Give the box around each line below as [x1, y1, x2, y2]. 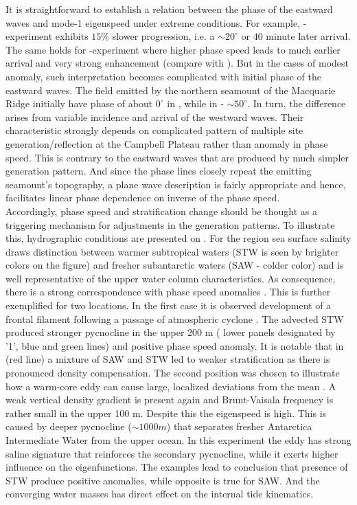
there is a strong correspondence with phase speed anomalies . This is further [5, 284, 331, 299]
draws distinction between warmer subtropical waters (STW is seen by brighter [5, 244, 339, 258]
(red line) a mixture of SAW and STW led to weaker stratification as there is [5, 352, 330, 366]
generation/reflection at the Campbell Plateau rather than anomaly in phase [5, 136, 328, 150]
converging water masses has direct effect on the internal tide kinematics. [5, 486, 314, 501]
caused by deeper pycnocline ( [5, 419, 132, 434]
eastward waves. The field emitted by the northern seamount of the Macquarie [5, 82, 336, 97]
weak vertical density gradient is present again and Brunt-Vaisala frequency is [5, 392, 334, 407]
